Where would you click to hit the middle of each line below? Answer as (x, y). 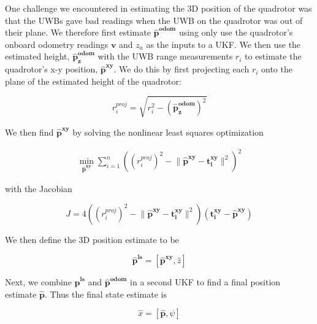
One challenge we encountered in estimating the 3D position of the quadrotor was (158, 8)
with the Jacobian (39, 189)
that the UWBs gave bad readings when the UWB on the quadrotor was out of (154, 20)
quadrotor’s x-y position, (52, 69)
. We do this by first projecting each (181, 69)
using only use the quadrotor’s (236, 32)
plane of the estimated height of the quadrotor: (93, 81)
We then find (29, 132)
